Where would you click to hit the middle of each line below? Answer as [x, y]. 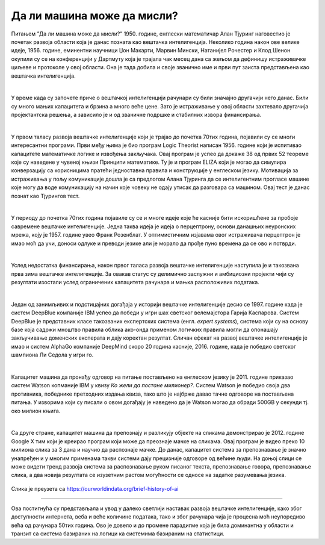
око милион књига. [36, 411]
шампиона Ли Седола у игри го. [52, 355]
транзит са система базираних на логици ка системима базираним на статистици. [118, 534]
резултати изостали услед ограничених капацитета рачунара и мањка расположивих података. [135, 282]
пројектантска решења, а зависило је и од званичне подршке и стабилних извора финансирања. [136, 115]
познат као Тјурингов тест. [45, 196]
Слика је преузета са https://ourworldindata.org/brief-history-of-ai [95, 488]
